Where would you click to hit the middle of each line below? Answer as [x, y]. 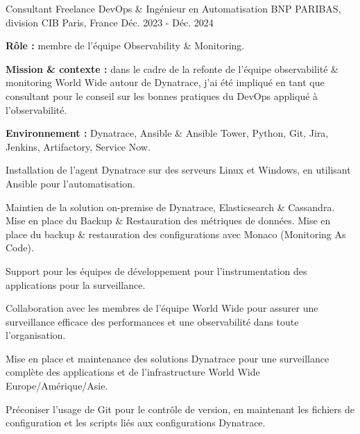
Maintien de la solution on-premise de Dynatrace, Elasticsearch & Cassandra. [170, 207]
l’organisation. [36, 335]
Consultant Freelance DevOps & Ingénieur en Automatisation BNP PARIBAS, [173, 8]
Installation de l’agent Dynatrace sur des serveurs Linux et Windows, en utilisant [178, 170]
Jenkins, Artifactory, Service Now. [78, 146]
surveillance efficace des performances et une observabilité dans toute [152, 321]
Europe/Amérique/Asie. [57, 386]
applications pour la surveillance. [76, 284]
